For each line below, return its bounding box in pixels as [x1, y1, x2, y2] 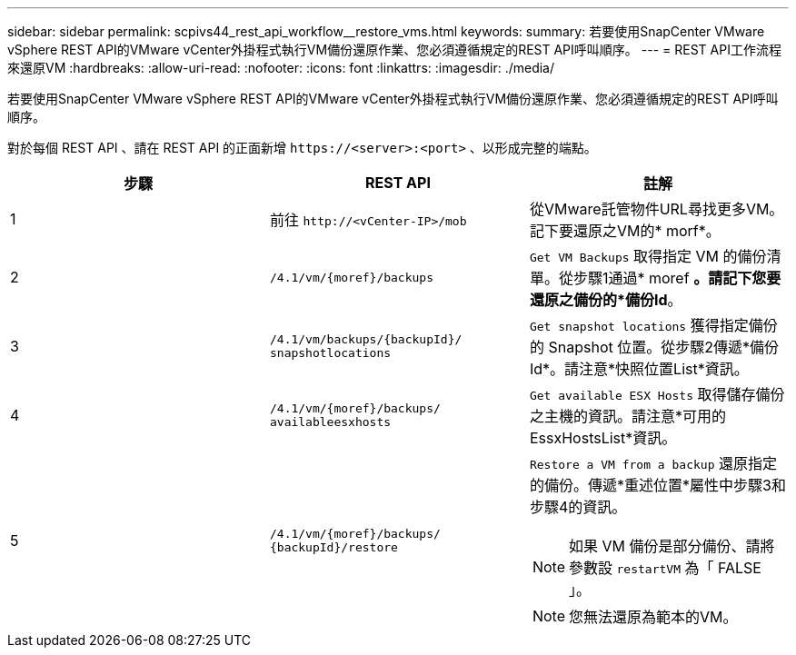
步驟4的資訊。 [529, 498, 627, 516]
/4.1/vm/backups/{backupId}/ [269, 332, 463, 346]
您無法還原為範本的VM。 [569, 608, 738, 626]
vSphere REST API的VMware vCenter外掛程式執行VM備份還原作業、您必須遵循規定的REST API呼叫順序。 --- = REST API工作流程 [7, 42, 781, 57]
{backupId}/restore [269, 541, 398, 554]
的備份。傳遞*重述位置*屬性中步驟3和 [529, 476, 786, 494]
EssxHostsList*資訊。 [529, 429, 677, 447]
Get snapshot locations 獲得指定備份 [529, 316, 778, 334]
